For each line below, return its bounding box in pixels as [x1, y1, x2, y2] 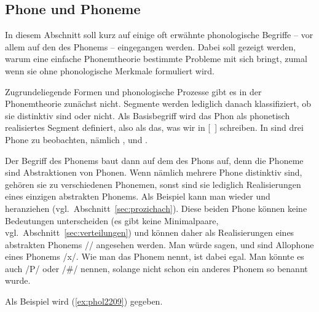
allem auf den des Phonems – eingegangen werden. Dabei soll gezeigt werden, [5, 40, 296, 53]
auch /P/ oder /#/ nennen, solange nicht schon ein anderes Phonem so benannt [5, 262, 308, 275]
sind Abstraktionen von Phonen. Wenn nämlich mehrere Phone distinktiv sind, [5, 166, 302, 179]
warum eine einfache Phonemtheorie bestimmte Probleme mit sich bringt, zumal [5, 52, 307, 65]
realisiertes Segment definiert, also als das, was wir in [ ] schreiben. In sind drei [5, 121, 304, 134]
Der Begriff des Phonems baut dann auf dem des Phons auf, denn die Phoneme [5, 154, 304, 166]
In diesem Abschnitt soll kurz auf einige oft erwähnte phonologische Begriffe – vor [5, 28, 313, 41]
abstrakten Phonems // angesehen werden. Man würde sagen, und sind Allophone [5, 238, 314, 251]
